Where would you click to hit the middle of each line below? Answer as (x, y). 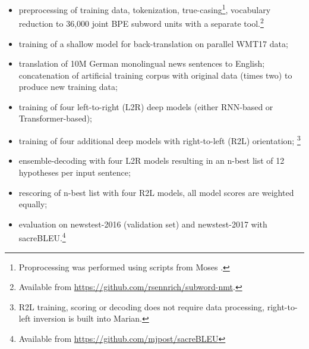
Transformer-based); (55, 118)
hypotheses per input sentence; (75, 172)
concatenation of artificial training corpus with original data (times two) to (155, 75)
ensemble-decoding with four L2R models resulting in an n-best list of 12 (152, 161)
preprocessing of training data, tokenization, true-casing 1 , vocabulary (145, 9)
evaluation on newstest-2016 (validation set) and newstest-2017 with (143, 224)
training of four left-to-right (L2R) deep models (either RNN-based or (146, 106)
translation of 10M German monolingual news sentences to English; (142, 63)
